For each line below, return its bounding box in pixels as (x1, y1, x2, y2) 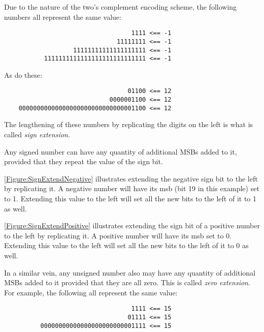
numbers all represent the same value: (4, 11, 121, 22)
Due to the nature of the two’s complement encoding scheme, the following (4, 2, 237, 12)
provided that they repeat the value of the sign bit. (4, 156, 163, 167)
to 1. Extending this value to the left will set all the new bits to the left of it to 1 (4, 193, 257, 203)
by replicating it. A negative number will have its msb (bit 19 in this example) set (4, 183, 259, 194)
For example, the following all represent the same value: (4, 287, 178, 297)
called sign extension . (4, 129, 70, 139)
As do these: (4, 69, 43, 80)
